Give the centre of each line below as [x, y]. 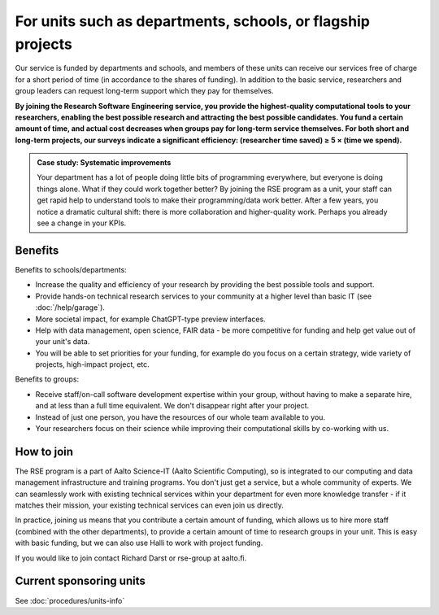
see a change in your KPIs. [82, 223]
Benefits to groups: [47, 379]
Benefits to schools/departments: [71, 269]
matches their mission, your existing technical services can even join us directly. [150, 505]
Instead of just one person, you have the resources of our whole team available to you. [180, 417]
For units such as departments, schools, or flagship [192, 21]
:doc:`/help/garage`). [70, 307]
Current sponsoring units [80, 581]
